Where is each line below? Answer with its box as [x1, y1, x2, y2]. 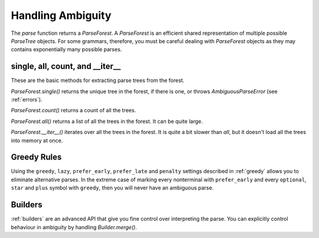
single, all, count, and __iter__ [11, 61, 121, 71]
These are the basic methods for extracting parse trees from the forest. [11, 77, 185, 84]
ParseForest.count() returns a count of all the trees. [11, 107, 136, 114]
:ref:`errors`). [11, 96, 43, 103]
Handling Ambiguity [11, 9, 112, 22]
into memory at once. [11, 136, 63, 144]
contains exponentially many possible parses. [11, 46, 122, 53]
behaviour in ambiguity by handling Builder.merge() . [11, 223, 137, 230]
